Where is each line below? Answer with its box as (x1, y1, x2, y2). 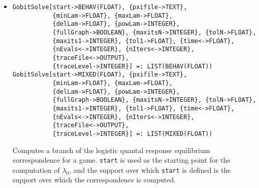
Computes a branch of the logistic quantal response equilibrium (12, 144, 210, 155)
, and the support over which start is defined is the (69, 164, 231, 175)
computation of (12, 164, 60, 175)
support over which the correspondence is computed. (12, 174, 176, 185)
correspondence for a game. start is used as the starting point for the (12, 155, 231, 165)
